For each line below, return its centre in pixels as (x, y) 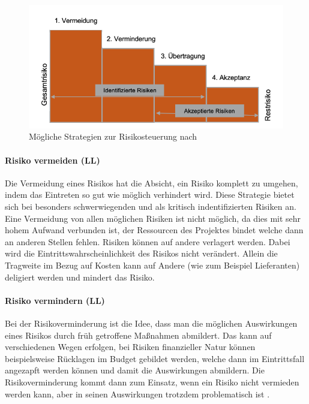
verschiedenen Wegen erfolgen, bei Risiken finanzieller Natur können (130, 347)
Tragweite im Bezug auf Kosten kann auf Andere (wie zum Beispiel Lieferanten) (152, 265)
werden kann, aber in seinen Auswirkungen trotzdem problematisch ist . (137, 394)
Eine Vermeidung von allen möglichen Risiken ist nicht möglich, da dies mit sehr (153, 218)
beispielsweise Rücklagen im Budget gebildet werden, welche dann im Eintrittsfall (155, 358)
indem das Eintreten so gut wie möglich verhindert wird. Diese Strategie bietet (150, 195)
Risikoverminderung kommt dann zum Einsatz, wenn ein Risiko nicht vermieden (152, 382)
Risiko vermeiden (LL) (52, 160)
